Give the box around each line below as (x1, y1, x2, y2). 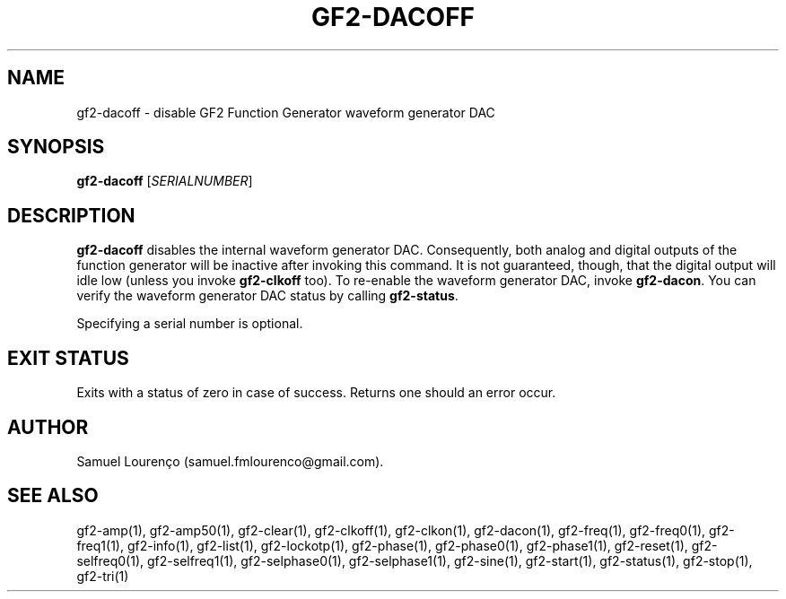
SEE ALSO (7, 484, 99, 508)
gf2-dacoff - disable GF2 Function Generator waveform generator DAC (76, 104, 495, 120)
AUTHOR (7, 415, 89, 438)
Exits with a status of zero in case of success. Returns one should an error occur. (76, 385, 556, 401)
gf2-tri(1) (76, 568, 129, 584)
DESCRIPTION (7, 204, 135, 227)
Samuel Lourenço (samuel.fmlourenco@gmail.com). (76, 453, 384, 469)
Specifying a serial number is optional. (76, 316, 303, 332)
